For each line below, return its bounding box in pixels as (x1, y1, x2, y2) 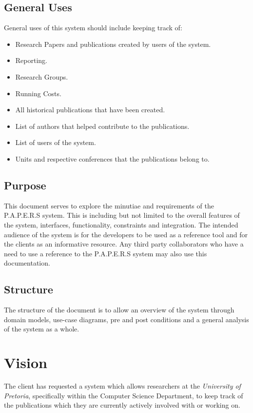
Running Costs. (15, 88, 61, 98)
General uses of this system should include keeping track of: (4, 22, 182, 33)
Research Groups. (15, 71, 68, 82)
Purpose (4, 177, 46, 192)
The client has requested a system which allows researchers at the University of (4, 381, 241, 391)
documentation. (4, 258, 50, 268)
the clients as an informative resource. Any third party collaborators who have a (4, 239, 244, 249)
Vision (4, 352, 47, 372)
